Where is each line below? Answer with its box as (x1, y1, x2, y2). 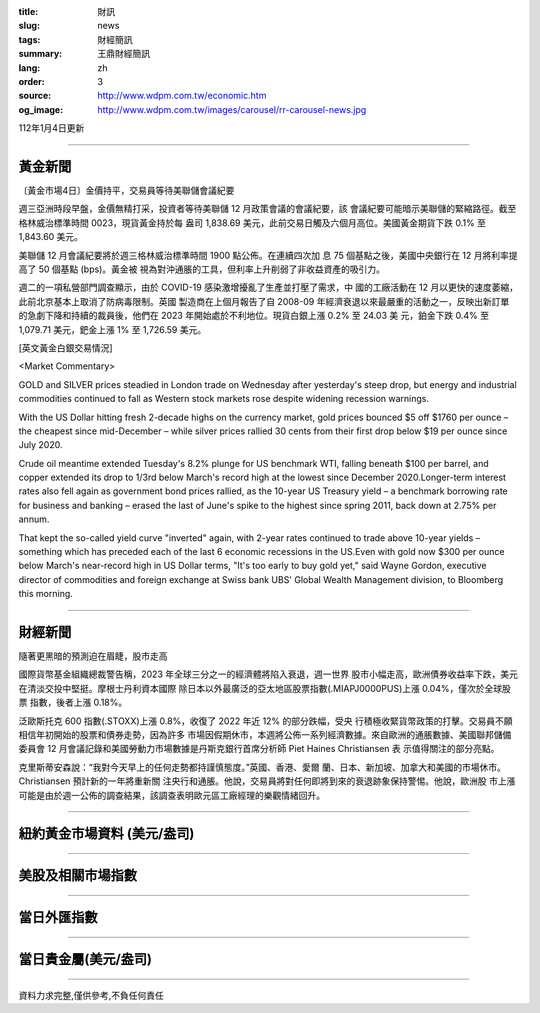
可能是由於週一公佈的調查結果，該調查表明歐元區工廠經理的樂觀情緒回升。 (18, 789, 325, 801)
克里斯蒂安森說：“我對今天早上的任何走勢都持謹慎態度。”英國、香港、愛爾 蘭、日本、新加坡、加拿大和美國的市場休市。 (18, 761, 507, 773)
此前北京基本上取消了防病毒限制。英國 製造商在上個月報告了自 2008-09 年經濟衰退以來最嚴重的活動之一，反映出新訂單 (18, 295, 510, 307)
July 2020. (18, 439, 63, 451)
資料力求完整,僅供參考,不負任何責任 (18, 990, 165, 1002)
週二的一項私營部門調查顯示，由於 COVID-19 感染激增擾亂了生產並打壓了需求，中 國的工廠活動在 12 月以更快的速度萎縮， (18, 281, 519, 294)
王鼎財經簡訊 (97, 48, 150, 60)
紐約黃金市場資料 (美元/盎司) (18, 825, 195, 842)
